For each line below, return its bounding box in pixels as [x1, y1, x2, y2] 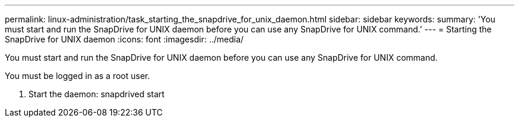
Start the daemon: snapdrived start [28, 89, 165, 99]
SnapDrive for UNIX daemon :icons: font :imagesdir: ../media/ [5, 34, 244, 44]
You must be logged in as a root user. [5, 71, 150, 81]
